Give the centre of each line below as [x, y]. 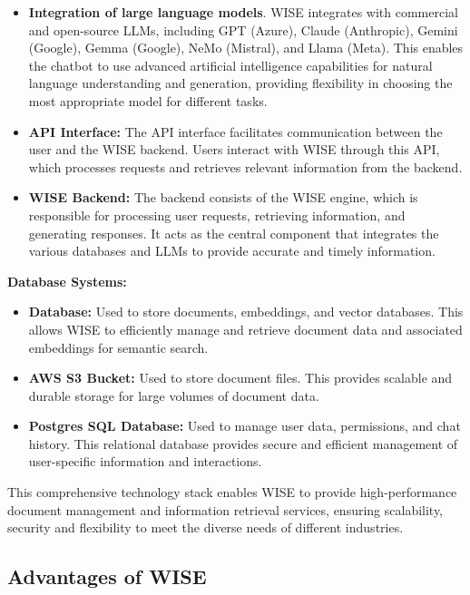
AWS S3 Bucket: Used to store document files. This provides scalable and [240, 378]
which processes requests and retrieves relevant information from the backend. [245, 166]
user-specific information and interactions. [145, 461]
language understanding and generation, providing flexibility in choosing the [240, 83]
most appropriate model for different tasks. [148, 100]
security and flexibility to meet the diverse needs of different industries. [206, 527]
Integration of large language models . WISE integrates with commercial [243, 12]
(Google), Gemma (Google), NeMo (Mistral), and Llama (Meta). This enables [246, 48]
